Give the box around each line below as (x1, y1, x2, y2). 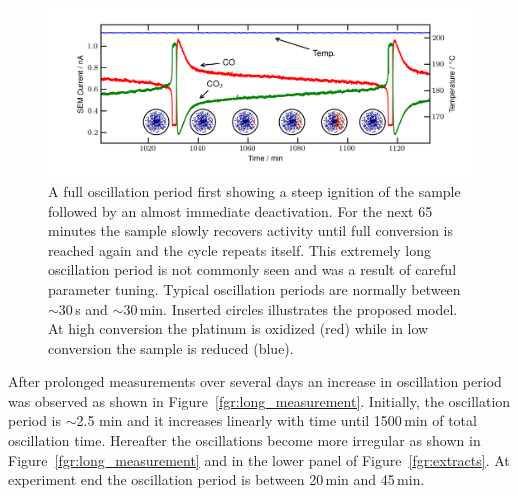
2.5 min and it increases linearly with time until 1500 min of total (76, 410, 477, 431)
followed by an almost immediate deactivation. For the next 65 (48, 200, 433, 221)
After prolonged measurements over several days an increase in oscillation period (8, 371, 502, 392)
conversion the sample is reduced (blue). (48, 337, 294, 358)
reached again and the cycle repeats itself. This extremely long (48, 239, 431, 260)
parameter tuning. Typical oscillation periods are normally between (48, 278, 461, 299)
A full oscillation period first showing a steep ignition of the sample (48, 180, 461, 201)
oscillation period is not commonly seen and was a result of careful (48, 259, 457, 280)
